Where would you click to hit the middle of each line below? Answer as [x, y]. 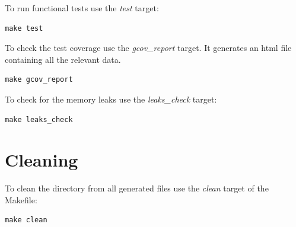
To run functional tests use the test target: [82, 8]
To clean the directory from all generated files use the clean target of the [137, 188]
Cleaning [42, 160]
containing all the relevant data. [63, 59]
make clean [26, 220]
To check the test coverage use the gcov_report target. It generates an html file [148, 48]
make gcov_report [39, 80]
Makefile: [21, 199]
